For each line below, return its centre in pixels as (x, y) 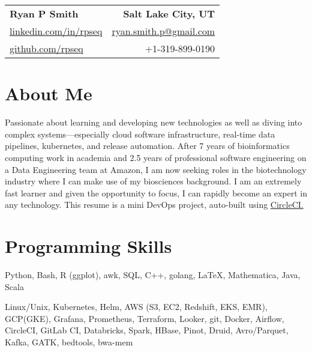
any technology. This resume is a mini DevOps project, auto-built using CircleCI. (154, 205)
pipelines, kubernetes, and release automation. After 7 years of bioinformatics (147, 146)
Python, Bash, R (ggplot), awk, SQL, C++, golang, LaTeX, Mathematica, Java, (153, 275)
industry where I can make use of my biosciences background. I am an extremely (153, 181)
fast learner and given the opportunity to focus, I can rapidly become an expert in (156, 193)
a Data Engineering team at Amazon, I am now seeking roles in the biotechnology (156, 169)
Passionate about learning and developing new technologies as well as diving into (154, 122)
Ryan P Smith (44, 14)
